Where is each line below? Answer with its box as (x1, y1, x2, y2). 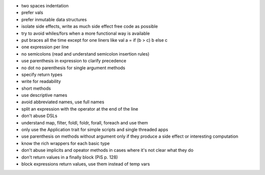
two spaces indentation (21, 3, 69, 8)
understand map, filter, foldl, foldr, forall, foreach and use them (21, 119, 148, 125)
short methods (21, 85, 51, 91)
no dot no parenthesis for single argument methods (21, 64, 125, 71)
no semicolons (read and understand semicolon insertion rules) (21, 51, 150, 57)
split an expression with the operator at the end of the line (21, 106, 138, 112)
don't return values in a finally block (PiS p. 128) (21, 154, 118, 160)
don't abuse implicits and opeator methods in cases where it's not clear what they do (21, 147, 194, 153)
